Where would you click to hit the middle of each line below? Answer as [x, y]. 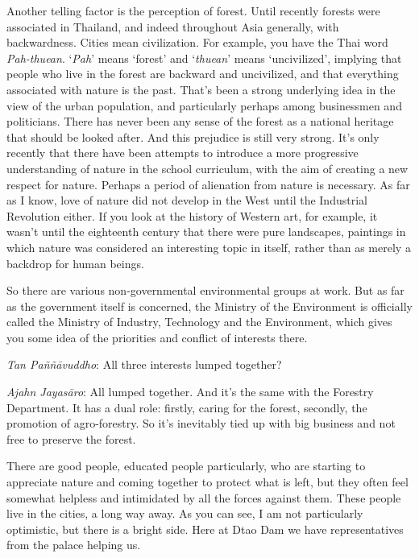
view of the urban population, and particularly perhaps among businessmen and [204, 105]
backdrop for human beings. [75, 263]
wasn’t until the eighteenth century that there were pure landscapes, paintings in [206, 231]
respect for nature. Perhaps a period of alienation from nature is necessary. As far [208, 184]
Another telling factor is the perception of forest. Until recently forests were [193, 10]
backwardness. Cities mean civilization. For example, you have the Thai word [197, 42]
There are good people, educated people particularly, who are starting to [186, 466]
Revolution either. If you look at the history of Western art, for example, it [192, 215]
